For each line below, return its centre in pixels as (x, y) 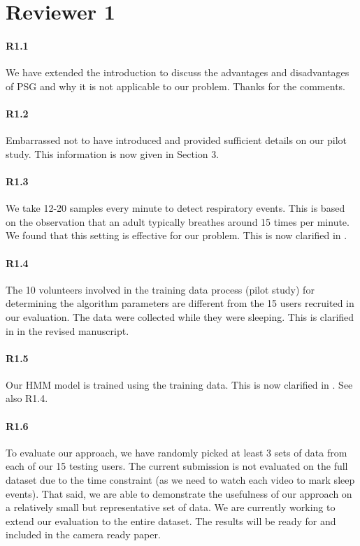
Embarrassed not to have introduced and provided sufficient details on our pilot (177, 140)
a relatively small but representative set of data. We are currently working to (171, 507)
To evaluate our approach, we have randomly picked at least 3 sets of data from (177, 452)
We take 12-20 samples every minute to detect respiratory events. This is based (175, 208)
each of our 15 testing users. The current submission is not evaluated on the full (177, 466)
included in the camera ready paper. (83, 534)
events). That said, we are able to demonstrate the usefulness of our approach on (179, 493)
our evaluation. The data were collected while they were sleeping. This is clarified (180, 316)
